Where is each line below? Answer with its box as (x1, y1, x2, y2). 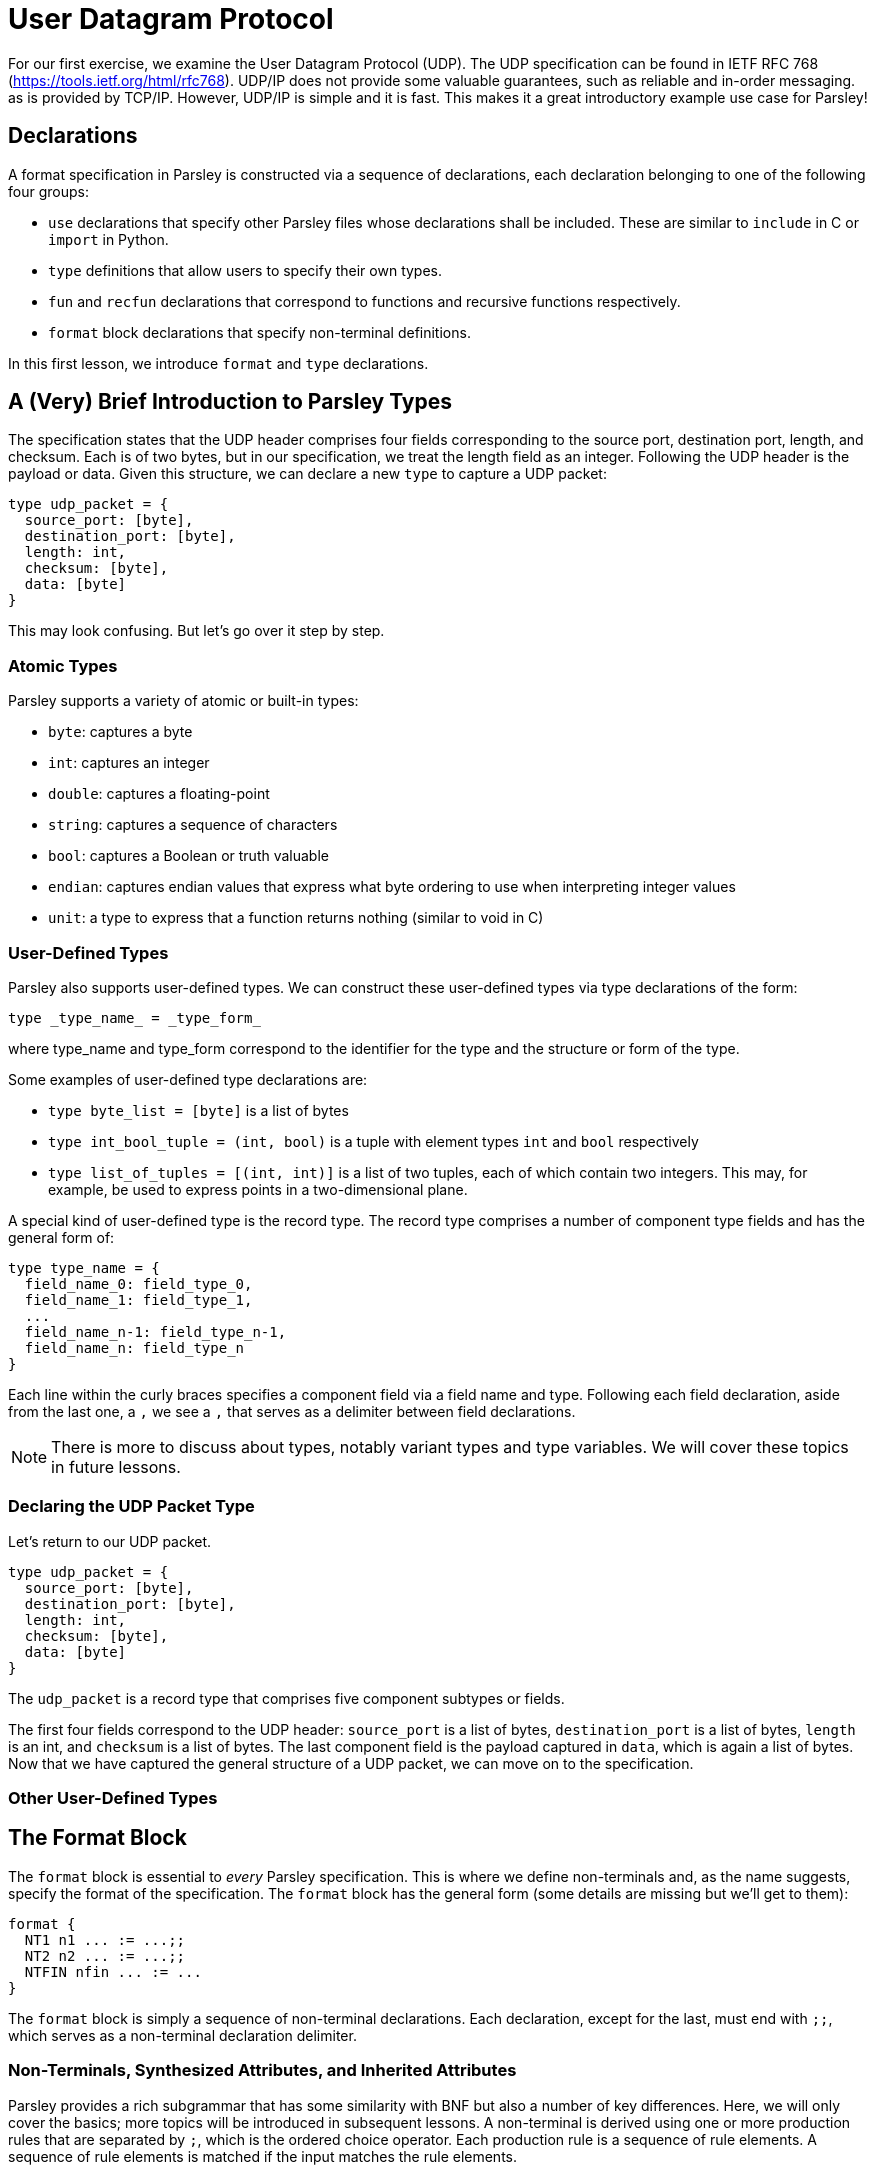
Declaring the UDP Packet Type (8, 1496, 255, 1517)
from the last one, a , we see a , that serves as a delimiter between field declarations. (8, 1402, 576, 1420)
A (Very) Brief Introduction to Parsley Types (8, 389, 452, 415)
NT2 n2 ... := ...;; (24, 1947, 186, 1964)
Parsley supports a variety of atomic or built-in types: (8, 692, 359, 710)
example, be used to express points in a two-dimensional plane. (48, 1180, 468, 1198)
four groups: (8, 182, 89, 200)
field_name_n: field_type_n (24, 1339, 245, 1356)
